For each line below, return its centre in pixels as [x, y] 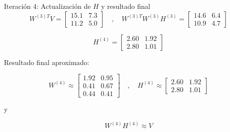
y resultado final [126, 6]
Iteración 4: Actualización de [47, 6]
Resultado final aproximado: [47, 62]
